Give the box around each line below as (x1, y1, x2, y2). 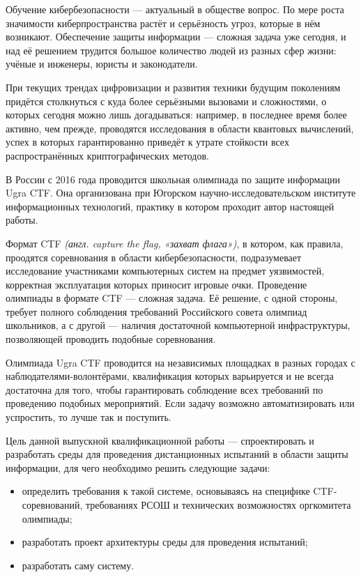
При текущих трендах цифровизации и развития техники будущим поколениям (6, 79, 341, 94)
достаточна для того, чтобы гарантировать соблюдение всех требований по (6, 382, 323, 397)
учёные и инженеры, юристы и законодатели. (6, 56, 198, 71)
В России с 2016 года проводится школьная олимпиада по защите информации (6, 171, 340, 186)
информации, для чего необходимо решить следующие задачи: (6, 460, 270, 475)
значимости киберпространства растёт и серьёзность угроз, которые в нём (6, 15, 321, 30)
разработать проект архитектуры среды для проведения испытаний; (22, 534, 308, 549)
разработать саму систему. (22, 557, 135, 572)
